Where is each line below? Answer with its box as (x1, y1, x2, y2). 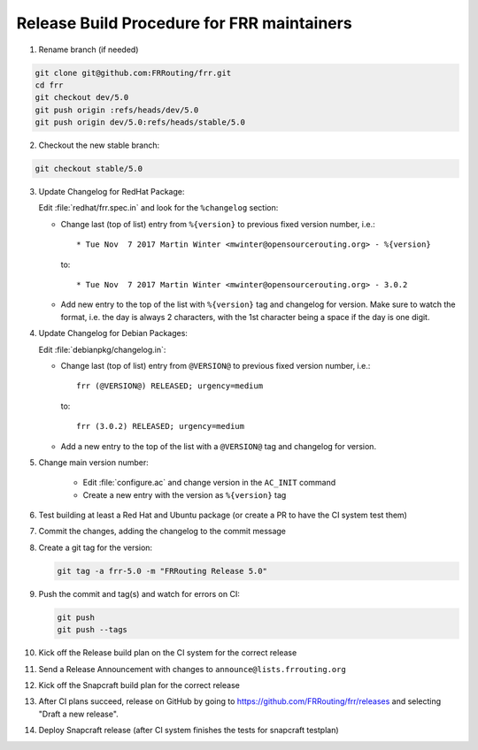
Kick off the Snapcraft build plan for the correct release (38, 679, 241, 690)
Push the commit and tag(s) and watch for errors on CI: (38, 588, 241, 599)
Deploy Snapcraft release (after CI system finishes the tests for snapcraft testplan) (38, 725, 340, 736)
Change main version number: (38, 456, 150, 468)
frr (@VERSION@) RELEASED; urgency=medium (76, 381, 264, 391)
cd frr (35, 80, 64, 90)
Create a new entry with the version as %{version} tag (82, 489, 287, 500)
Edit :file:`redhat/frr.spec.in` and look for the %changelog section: (38, 203, 279, 213)
